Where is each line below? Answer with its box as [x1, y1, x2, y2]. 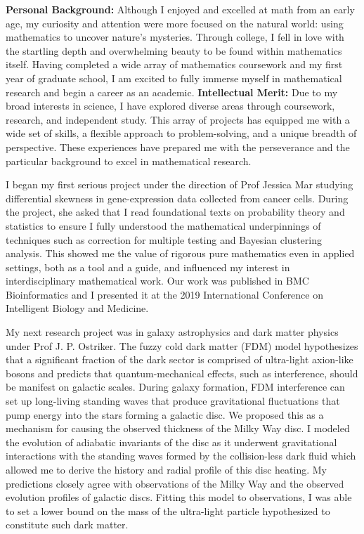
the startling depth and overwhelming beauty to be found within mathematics [6, 43, 342, 58]
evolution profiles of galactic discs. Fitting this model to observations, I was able [6, 490, 352, 504]
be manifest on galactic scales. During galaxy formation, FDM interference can [6, 379, 345, 394]
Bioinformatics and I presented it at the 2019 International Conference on [6, 287, 324, 301]
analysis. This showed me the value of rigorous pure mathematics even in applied [6, 246, 355, 261]
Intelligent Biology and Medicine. [6, 301, 149, 315]
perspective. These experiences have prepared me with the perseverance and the [6, 139, 350, 154]
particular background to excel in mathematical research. [6, 153, 252, 168]
